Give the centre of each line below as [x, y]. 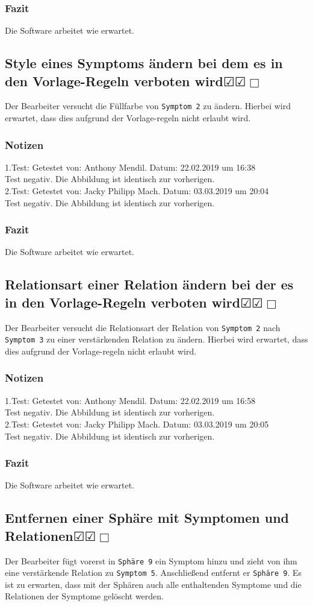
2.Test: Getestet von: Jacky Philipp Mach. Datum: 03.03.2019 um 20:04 [137, 191]
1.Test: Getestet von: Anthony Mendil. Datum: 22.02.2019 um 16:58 [130, 400]
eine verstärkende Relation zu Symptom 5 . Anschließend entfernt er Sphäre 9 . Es [153, 573]
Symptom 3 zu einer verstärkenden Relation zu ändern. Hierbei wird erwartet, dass [156, 339]
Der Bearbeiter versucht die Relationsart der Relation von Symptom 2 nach [143, 327]
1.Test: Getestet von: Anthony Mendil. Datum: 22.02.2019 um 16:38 [130, 167]
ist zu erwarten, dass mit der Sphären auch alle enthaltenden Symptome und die [153, 584]
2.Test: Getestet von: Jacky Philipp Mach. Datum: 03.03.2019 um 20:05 [137, 424]
